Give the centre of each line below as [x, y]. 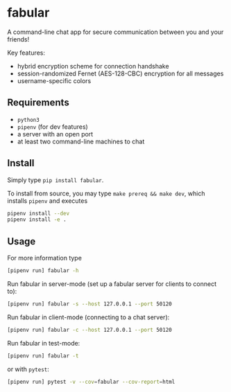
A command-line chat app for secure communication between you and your [115, 32]
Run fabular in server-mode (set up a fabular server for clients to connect [112, 284]
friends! [18, 39]
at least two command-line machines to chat [81, 141]
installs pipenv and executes [48, 201]
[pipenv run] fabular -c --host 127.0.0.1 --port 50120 [89, 330]
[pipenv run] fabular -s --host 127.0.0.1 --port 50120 [89, 304]
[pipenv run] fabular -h [43, 271]
